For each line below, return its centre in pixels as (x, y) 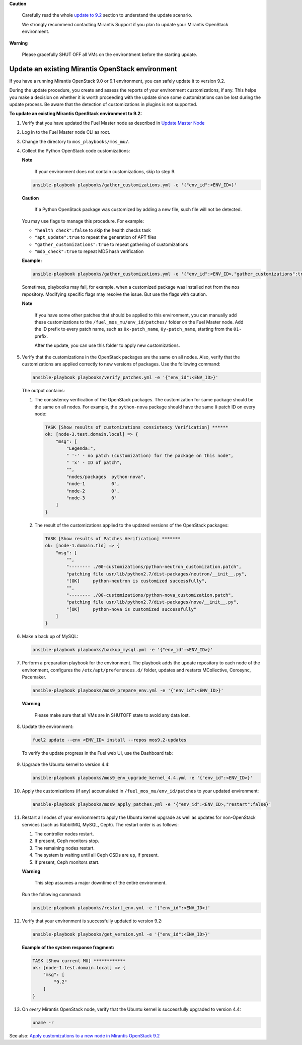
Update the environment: (48, 726)
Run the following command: (52, 894)
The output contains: (44, 390)
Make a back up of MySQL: (50, 637)
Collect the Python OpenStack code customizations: (76, 150)
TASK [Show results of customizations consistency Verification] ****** (137, 427)
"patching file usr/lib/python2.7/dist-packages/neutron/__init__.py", (157, 574)
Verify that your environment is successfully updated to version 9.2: (92, 921)
